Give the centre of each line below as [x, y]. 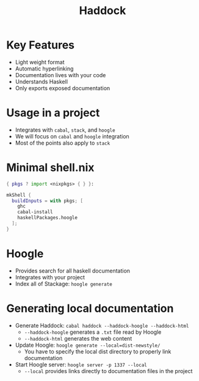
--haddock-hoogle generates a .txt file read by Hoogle [93, 332]
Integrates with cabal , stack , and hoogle [65, 130]
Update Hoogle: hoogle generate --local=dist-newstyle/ [88, 345]
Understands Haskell [42, 81]
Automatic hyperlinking [44, 69]
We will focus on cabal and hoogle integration [72, 136]
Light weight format [40, 62]
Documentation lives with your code [60, 75]
